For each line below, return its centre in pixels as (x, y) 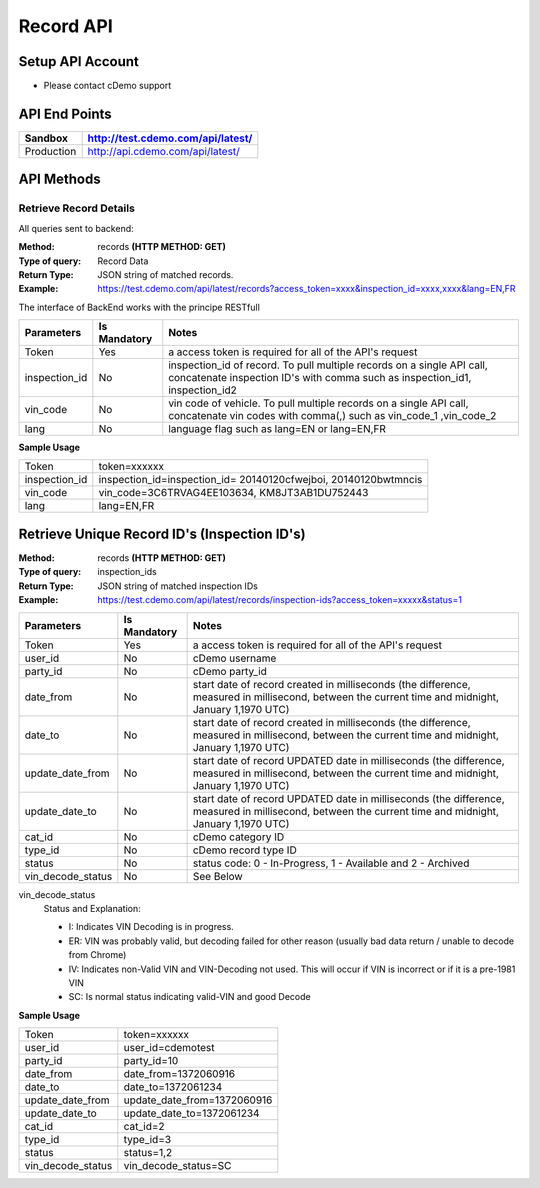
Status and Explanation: (92, 908)
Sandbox (46, 138)
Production (50, 151)
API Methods (59, 179)
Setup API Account (79, 61)
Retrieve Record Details (76, 208)
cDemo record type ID (244, 850)
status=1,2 (148, 1153)
